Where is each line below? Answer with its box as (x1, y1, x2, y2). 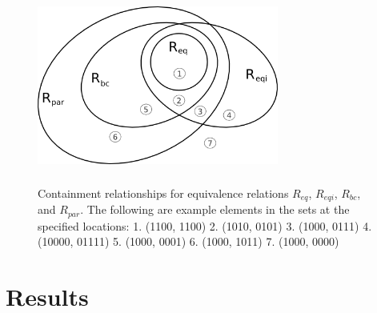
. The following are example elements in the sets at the (80, 201, 350, 218)
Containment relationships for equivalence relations (38, 184, 289, 201)
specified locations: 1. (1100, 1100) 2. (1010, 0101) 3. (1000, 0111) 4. (38, 217, 372, 234)
